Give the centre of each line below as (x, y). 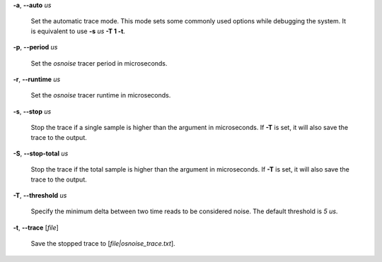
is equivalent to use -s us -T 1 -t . (78, 31)
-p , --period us (35, 47)
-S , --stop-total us (41, 153)
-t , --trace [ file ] (36, 227)
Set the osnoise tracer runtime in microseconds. (101, 95)
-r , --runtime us (37, 79)
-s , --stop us (32, 111)
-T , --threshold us (40, 196)
